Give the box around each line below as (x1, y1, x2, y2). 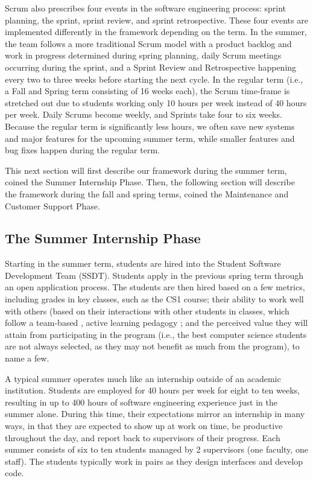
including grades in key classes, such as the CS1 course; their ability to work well (5, 293, 304, 305)
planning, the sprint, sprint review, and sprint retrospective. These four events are (5, 13, 308, 26)
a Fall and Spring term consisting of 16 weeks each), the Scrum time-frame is (5, 84, 290, 97)
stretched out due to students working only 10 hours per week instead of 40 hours (5, 96, 307, 109)
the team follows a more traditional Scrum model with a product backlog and (5, 37, 292, 49)
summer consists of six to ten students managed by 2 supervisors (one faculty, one (5, 443, 308, 456)
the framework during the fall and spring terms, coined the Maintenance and (5, 187, 289, 200)
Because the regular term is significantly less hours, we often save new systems (5, 119, 295, 132)
